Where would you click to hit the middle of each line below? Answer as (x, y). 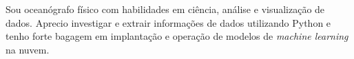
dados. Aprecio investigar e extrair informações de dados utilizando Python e (168, 22)
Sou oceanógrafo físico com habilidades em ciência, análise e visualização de (165, 9)
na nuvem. (28, 49)
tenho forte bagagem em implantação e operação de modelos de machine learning (177, 36)
